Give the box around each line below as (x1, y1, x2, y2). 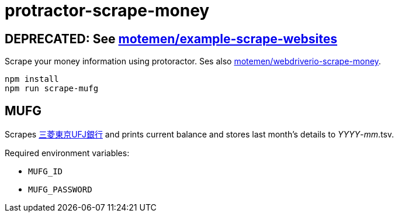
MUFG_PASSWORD (28, 185, 92, 195)
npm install (5, 74, 59, 84)
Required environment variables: (5, 148, 130, 159)
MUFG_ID (28, 167, 63, 177)
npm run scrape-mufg (5, 84, 99, 94)
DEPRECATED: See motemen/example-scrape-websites (5, 31, 337, 46)
